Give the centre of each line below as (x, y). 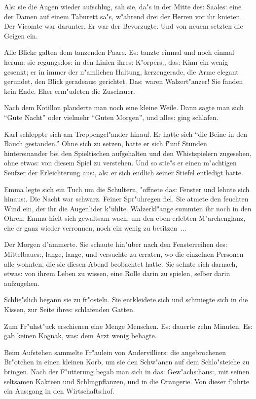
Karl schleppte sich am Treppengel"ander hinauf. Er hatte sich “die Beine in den (126, 134)
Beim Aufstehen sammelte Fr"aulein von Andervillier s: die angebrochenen (115, 352)
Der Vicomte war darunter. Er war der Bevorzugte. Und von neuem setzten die (124, 26)
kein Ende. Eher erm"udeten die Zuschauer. (70, 91)
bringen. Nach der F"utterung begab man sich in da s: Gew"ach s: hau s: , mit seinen (127, 371)
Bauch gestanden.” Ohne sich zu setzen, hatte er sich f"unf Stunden (106, 143)
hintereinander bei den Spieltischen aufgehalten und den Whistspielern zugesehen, (128, 153)
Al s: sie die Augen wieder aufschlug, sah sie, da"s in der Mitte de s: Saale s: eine (123, 6)
